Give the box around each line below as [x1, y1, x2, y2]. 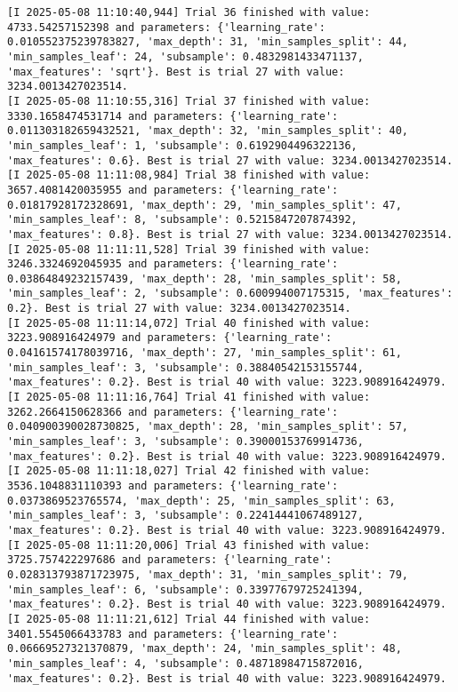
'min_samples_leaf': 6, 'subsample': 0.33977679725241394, [7, 583, 364, 596]
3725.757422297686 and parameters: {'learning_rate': [7, 553, 333, 567]
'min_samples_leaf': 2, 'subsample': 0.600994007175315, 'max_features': [7, 287, 454, 300]
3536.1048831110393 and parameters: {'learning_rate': [7, 480, 339, 492]
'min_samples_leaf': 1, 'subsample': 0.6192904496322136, [7, 139, 358, 152]
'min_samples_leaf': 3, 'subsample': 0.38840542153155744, [7, 361, 364, 374]
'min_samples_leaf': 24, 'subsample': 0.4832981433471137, [7, 50, 364, 63]
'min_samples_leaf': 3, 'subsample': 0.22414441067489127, [7, 509, 364, 522]
